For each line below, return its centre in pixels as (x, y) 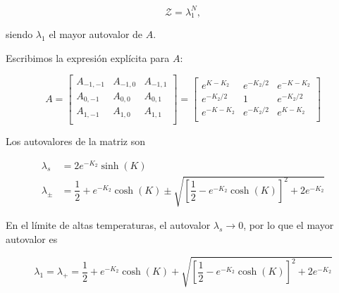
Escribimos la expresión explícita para (88, 57)
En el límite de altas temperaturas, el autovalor (108, 225)
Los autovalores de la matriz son (76, 141)
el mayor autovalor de (96, 34)
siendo (19, 34)
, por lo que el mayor (289, 225)
